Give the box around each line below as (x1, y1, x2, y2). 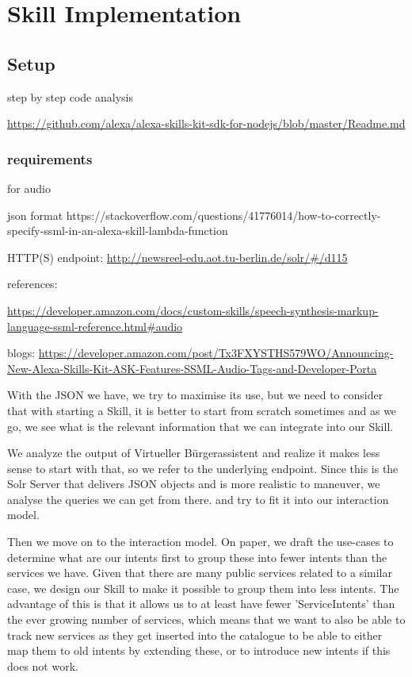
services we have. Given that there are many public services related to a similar (7, 564, 392, 581)
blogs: (7, 344, 36, 361)
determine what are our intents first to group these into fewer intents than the (7, 548, 387, 565)
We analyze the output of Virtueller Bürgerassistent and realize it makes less (7, 444, 380, 461)
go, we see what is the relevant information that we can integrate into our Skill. (7, 417, 394, 434)
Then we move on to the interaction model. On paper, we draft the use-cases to (7, 533, 394, 550)
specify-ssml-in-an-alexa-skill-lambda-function (7, 222, 228, 239)
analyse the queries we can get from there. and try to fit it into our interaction (7, 490, 389, 507)
